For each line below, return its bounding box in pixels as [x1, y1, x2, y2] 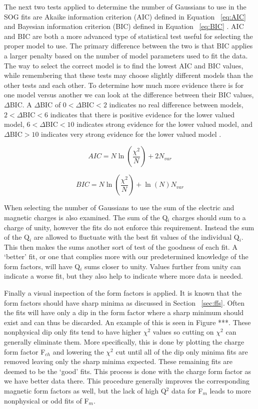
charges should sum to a [172, 212, 246, 222]
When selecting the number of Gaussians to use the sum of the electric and [4, 202, 234, 213]
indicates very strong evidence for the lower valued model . [41, 128, 221, 139]
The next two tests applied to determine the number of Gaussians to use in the [4, 1, 246, 11]
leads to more [209, 386, 251, 396]
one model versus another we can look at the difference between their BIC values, [4, 89, 254, 100]
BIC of [40, 99, 61, 109]
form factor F [4, 346, 45, 357]
